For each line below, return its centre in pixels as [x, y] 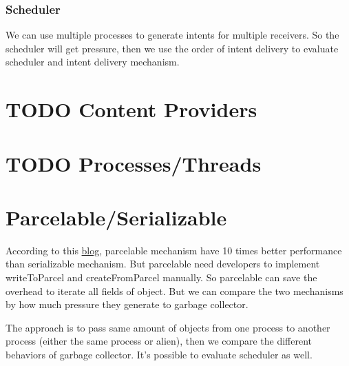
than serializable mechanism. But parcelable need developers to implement [163, 264]
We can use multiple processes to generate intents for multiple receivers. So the [172, 35]
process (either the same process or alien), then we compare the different [159, 341]
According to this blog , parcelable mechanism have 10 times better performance [174, 250]
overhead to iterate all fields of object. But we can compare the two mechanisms [174, 291]
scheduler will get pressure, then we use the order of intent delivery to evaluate [172, 48]
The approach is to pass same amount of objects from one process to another [168, 327]
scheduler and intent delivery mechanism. [93, 62]
